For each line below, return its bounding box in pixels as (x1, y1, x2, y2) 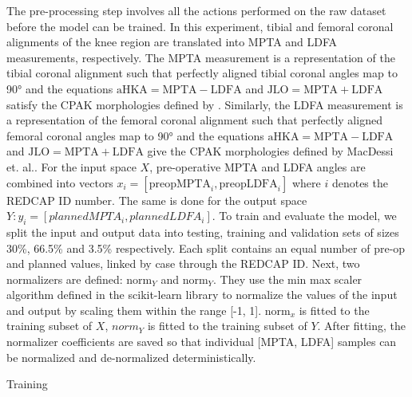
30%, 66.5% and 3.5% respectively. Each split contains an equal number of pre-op (6, 239, 406, 256)
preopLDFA (219, 178, 278, 190)
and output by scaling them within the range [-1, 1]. (6, 301, 262, 318)
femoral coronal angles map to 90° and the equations (6, 127, 264, 143)
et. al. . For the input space (6, 158, 137, 175)
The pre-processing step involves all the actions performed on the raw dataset (6, 2, 386, 18)
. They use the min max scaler (213, 270, 362, 287)
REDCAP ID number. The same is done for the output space (6, 191, 307, 208)
